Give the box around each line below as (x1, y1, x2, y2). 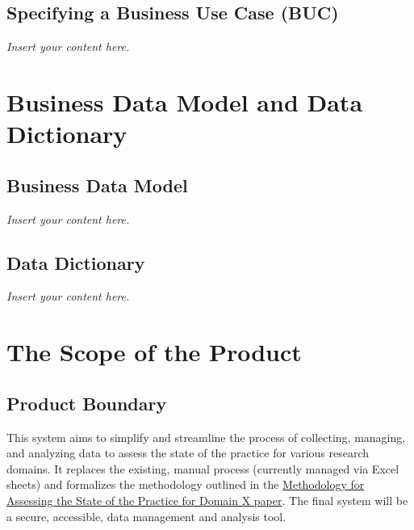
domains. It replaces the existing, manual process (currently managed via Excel (6, 460, 399, 477)
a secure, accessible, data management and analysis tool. (6, 507, 286, 524)
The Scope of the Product (6, 335, 302, 368)
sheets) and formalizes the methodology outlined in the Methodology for (6, 476, 365, 493)
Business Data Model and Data (6, 85, 363, 118)
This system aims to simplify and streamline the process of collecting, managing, (6, 428, 406, 445)
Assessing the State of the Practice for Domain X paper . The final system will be (6, 491, 408, 508)
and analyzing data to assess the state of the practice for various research (6, 444, 370, 461)
